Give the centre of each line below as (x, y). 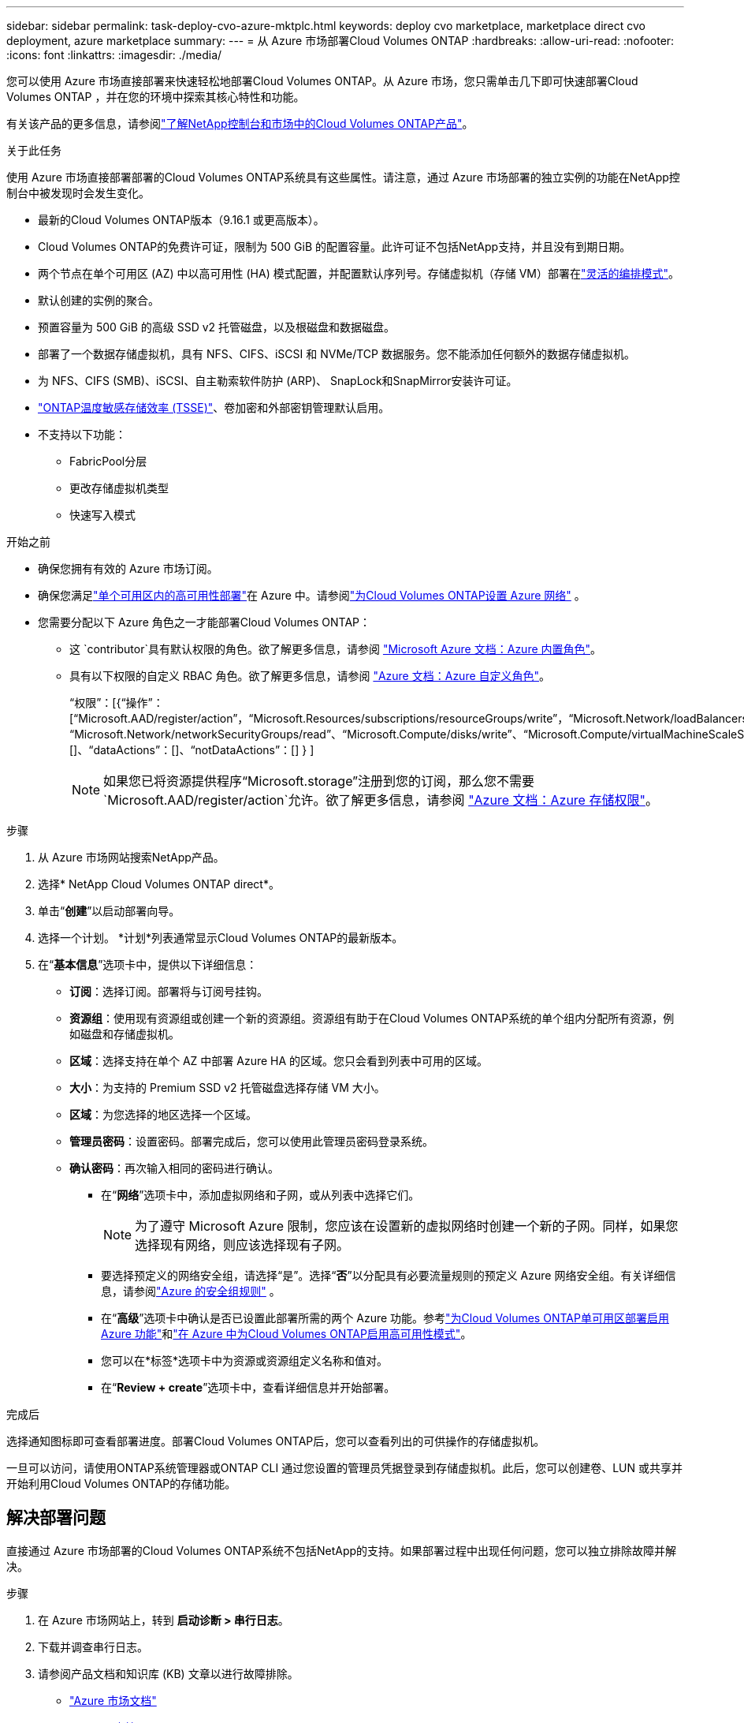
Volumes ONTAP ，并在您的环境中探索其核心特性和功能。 (156, 97)
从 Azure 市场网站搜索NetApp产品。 (131, 857)
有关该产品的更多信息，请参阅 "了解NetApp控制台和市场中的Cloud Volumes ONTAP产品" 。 (240, 123)
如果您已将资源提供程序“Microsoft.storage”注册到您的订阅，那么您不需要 (319, 781)
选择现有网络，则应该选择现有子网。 (242, 1245)
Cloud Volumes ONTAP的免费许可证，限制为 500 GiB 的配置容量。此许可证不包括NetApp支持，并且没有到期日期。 (335, 247)
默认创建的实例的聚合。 (99, 300)
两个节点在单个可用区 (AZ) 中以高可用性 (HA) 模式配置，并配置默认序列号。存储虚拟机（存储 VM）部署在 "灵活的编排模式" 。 (359, 273)
